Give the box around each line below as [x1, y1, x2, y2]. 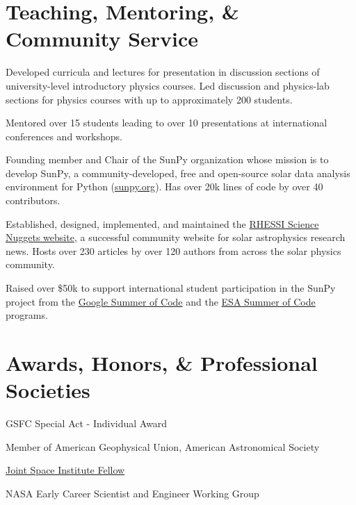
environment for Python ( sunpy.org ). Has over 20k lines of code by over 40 [6, 179, 323, 194]
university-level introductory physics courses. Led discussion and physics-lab [6, 78, 330, 92]
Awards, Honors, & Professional [6, 349, 318, 376]
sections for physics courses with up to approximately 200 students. [6, 92, 293, 106]
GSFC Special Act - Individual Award [6, 416, 168, 431]
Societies [6, 376, 90, 404]
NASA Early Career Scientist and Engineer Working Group [6, 486, 259, 500]
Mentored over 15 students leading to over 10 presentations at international [6, 115, 327, 130]
